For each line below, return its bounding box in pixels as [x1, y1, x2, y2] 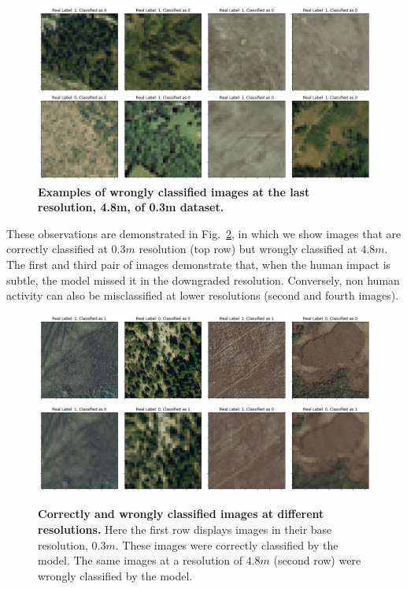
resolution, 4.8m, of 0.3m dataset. [38, 199, 224, 215]
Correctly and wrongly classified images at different [38, 505, 324, 522]
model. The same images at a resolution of [38, 552, 243, 568]
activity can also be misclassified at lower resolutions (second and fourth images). [6, 287, 399, 304]
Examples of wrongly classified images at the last [38, 183, 310, 199]
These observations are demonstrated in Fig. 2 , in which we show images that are [6, 225, 401, 241]
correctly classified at [6, 240, 108, 257]
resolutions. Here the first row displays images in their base [38, 520, 332, 537]
